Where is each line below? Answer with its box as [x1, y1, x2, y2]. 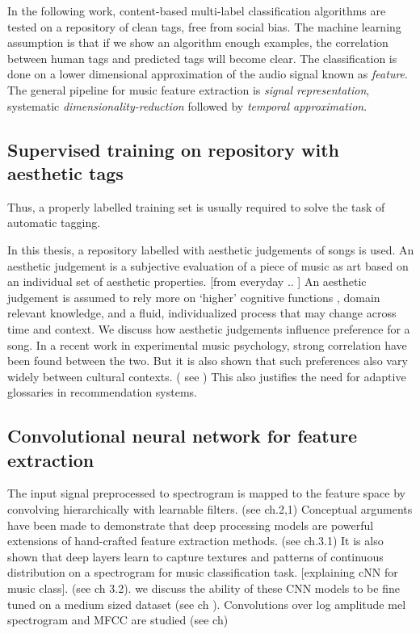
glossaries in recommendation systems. [7, 384, 198, 401]
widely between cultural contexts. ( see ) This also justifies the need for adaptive [7, 367, 406, 384]
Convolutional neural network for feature [7, 423, 358, 448]
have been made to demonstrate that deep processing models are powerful [7, 516, 374, 533]
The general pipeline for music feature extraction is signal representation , [7, 81, 370, 98]
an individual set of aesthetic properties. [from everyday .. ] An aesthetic [7, 273, 367, 290]
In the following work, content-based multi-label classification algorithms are [7, 2, 386, 19]
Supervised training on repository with [7, 136, 340, 162]
